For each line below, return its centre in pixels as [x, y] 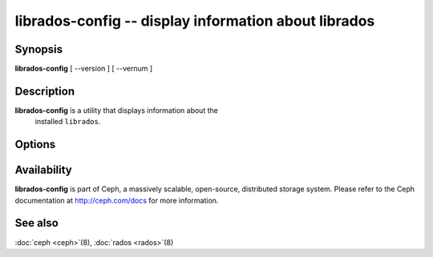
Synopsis [39, 49]
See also [37, 223]
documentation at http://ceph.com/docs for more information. [117, 200]
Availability [43, 170]
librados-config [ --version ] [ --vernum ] [84, 69]
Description [45, 91]
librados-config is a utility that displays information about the [116, 110]
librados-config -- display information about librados [195, 21]
